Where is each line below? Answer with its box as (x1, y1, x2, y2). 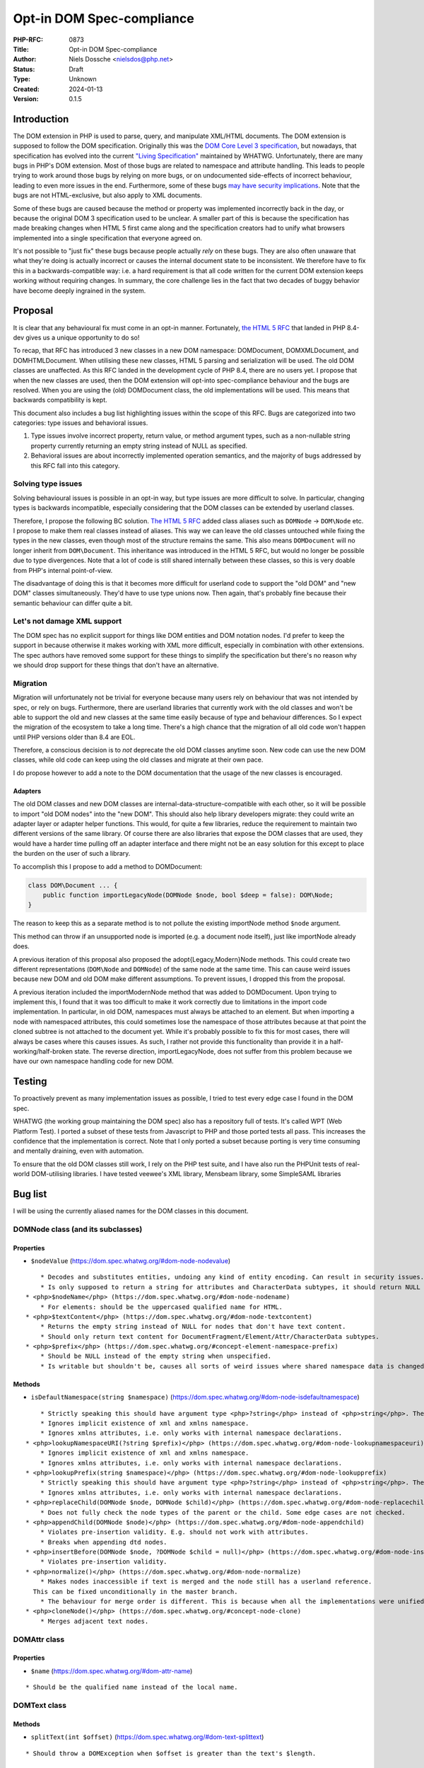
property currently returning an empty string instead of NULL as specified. (30, 441, 247, 450)
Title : (13, 45, 30, 53)
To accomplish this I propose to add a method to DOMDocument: (13, 862, 203, 871)
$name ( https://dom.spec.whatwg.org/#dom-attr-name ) (30, 1666, 193, 1675)
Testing (13, 1076, 47, 1088)
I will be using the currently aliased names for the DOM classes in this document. (13, 1206, 249, 1215)
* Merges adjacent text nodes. (40, 1617, 149, 1625)
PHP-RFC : (13, 35, 44, 44)
